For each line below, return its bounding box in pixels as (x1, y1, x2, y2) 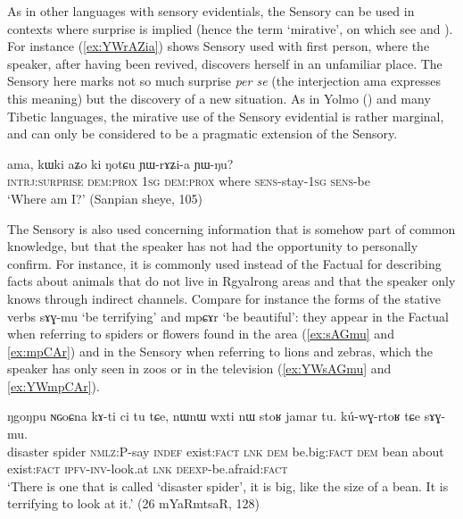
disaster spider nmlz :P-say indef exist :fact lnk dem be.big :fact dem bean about (7, 441, 444, 460)
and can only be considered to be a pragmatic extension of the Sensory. (7, 124, 398, 143)
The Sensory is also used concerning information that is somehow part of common (7, 219, 456, 238)
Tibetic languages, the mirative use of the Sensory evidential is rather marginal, (7, 106, 444, 125)
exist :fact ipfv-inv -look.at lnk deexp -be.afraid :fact (7, 459, 288, 478)
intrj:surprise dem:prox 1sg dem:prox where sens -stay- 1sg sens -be (7, 172, 371, 190)
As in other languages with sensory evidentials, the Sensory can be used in (7, 2, 415, 20)
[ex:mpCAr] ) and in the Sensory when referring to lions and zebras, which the (7, 341, 433, 360)
